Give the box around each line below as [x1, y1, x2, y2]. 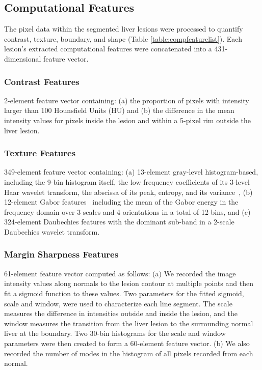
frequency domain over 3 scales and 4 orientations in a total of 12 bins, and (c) [4, 206, 251, 217]
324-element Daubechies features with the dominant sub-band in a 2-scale [4, 216, 234, 227]
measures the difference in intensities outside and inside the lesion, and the [4, 308, 238, 319]
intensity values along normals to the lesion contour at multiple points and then [4, 278, 253, 289]
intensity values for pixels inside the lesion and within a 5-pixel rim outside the [4, 115, 251, 125]
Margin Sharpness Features [4, 248, 119, 261]
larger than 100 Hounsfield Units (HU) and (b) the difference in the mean [4, 105, 234, 116]
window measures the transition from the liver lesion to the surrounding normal [4, 318, 253, 328]
